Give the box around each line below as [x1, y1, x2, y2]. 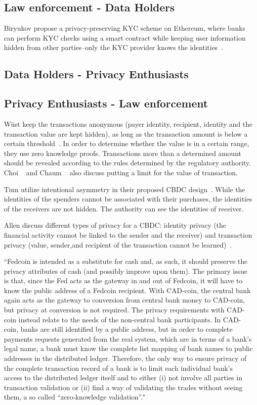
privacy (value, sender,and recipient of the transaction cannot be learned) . [4, 239, 232, 250]
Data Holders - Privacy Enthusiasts [4, 66, 189, 82]
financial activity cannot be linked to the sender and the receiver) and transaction [4, 229, 252, 240]
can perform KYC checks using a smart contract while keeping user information [4, 32, 246, 43]
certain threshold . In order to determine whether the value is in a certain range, [4, 138, 249, 149]
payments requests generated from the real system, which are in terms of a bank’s [4, 333, 252, 344]
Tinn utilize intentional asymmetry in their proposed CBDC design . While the [4, 184, 245, 194]
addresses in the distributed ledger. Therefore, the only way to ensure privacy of [4, 353, 247, 363]
